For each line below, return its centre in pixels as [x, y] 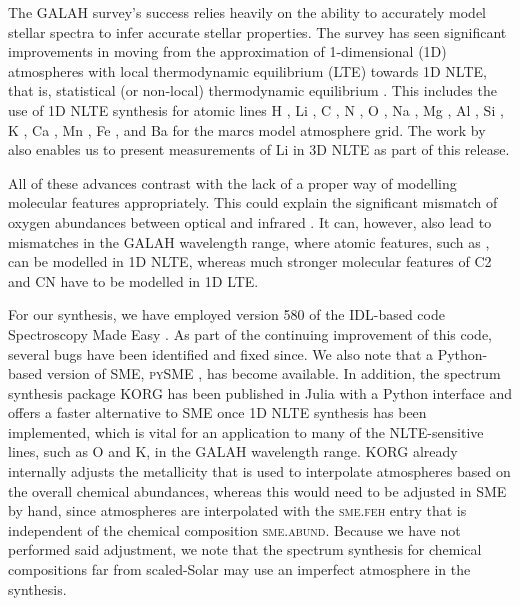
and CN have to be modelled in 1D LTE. [133, 280]
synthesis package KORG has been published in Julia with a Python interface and [260, 392]
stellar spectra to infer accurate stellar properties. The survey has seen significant [257, 31]
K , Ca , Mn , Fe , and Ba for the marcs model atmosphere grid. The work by [247, 129]
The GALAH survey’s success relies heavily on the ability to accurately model [247, 12]
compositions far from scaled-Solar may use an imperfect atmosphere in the [239, 569]
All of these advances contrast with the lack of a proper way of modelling [232, 182]
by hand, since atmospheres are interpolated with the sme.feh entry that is [237, 510]
